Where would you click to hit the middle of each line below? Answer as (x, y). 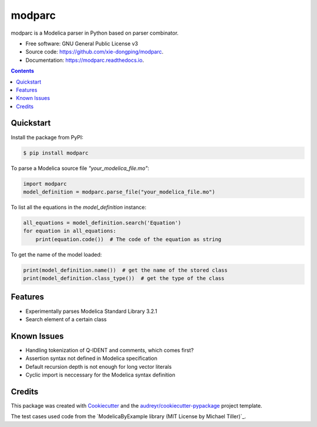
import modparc (45, 184)
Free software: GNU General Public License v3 (82, 44)
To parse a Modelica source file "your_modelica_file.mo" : (80, 168)
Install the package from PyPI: (47, 137)
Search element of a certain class (66, 319)
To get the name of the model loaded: (56, 254)
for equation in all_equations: (70, 231)
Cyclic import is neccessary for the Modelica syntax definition (100, 375)
